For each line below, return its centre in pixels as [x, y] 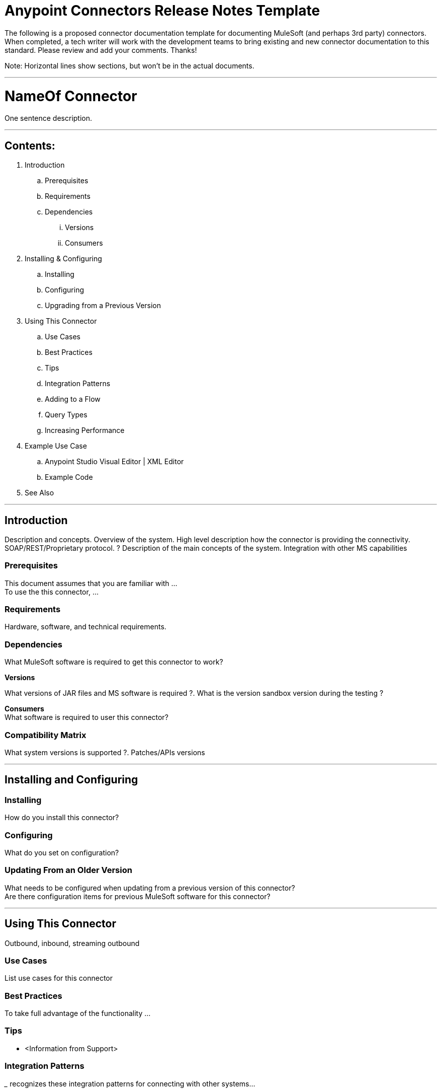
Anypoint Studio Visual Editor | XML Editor [114, 462]
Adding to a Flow [73, 399]
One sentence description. [49, 118]
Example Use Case [56, 446]
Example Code [69, 477]
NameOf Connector [71, 96]
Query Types [66, 415]
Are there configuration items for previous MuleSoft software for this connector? [138, 896]
